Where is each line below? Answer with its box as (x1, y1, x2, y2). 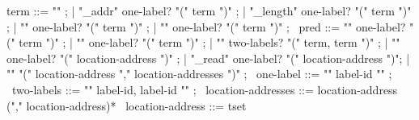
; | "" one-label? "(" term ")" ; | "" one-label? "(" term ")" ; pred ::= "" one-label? (6, 18, 406, 35)
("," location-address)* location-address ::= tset (6, 97, 247, 114)
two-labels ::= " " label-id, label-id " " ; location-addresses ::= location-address (11, 81, 398, 97)
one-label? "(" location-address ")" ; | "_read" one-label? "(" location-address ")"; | (6, 49, 410, 66)
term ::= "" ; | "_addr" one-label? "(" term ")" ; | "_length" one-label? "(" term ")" (6, 2, 412, 19)
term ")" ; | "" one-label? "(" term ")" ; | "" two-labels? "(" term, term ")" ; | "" (19, 34, 400, 51)
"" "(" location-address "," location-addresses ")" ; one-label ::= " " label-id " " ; (6, 65, 392, 82)
